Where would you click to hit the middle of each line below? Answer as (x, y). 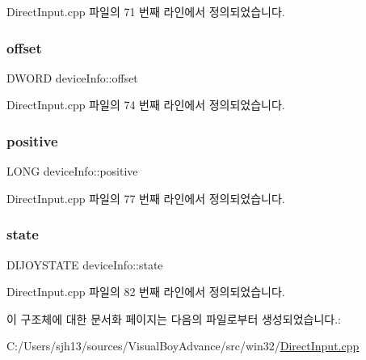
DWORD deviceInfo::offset (72, 77)
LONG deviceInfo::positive (72, 171)
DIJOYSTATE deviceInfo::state (85, 264)
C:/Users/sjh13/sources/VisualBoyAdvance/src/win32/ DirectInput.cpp (183, 346)
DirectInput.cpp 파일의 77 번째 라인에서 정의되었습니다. (146, 198)
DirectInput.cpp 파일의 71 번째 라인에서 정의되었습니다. (146, 11)
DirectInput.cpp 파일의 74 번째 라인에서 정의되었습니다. (146, 105)
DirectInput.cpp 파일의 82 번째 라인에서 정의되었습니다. (146, 292)
